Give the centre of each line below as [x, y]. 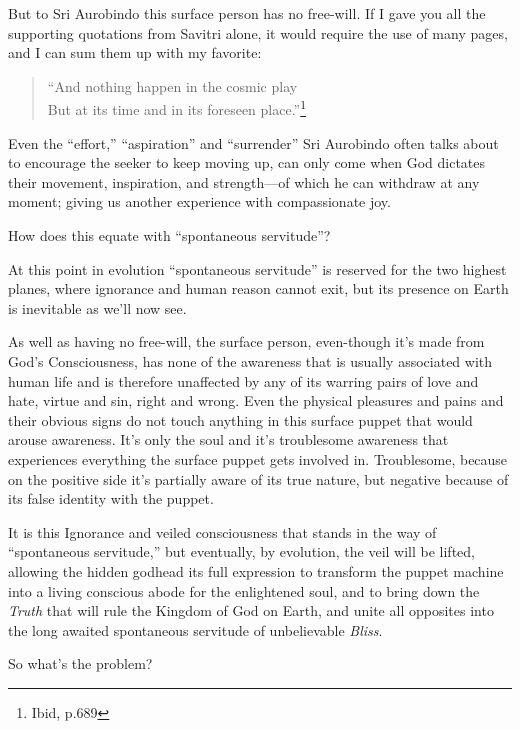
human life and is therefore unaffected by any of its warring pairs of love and [243, 380]
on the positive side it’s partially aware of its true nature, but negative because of [258, 478]
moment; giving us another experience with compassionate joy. [199, 201]
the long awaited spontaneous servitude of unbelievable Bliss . [195, 629]
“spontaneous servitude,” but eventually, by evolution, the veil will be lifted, [241, 551]
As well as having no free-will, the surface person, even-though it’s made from [246, 341]
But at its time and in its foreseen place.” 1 [177, 108]
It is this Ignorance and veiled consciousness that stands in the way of [222, 531]
